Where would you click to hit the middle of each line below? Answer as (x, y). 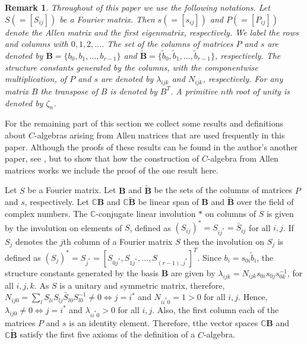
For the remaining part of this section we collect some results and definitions (144, 123)
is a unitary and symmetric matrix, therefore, (142, 285)
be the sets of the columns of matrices (223, 190)
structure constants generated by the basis (82, 272)
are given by (193, 272)
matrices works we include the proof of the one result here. (112, 170)
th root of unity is (258, 91)
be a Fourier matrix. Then (107, 19)
